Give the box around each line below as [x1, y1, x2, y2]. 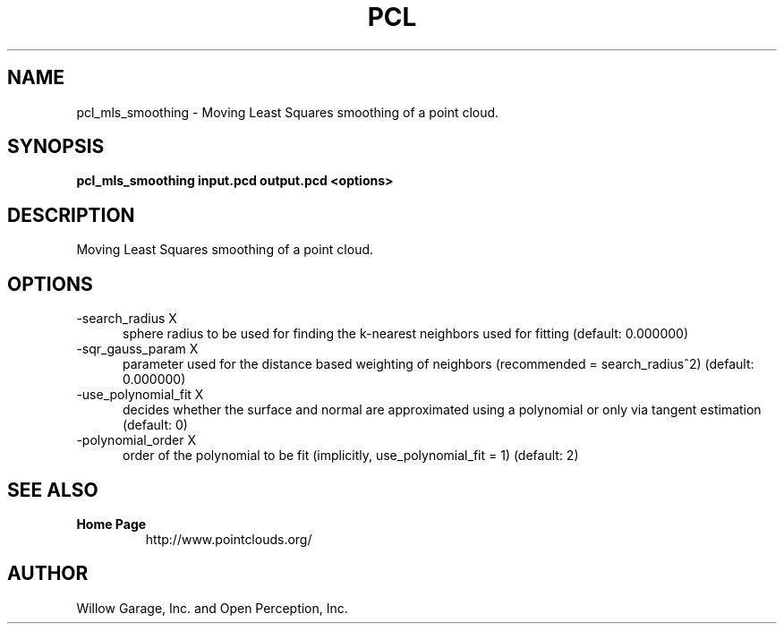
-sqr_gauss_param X [76, 341, 199, 357]
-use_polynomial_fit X [76, 387, 204, 403]
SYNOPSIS [7, 135, 105, 158]
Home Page [76, 516, 147, 532]
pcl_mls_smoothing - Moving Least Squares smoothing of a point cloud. [76, 104, 499, 120]
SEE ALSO [7, 478, 98, 501]
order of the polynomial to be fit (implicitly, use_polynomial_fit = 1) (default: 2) [123, 448, 579, 464]
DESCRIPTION [7, 203, 135, 226]
